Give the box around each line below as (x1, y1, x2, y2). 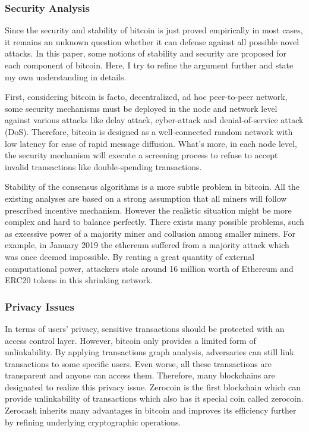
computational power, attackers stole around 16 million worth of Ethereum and (5, 262, 294, 274)
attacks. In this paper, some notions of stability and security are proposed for (5, 47, 287, 60)
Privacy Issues (5, 299, 74, 314)
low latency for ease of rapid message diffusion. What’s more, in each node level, (5, 137, 298, 149)
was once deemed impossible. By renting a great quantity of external (5, 250, 255, 262)
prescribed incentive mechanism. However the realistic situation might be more (5, 204, 292, 216)
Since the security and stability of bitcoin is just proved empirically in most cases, (5, 24, 303, 36)
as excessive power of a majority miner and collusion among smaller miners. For (5, 227, 295, 239)
